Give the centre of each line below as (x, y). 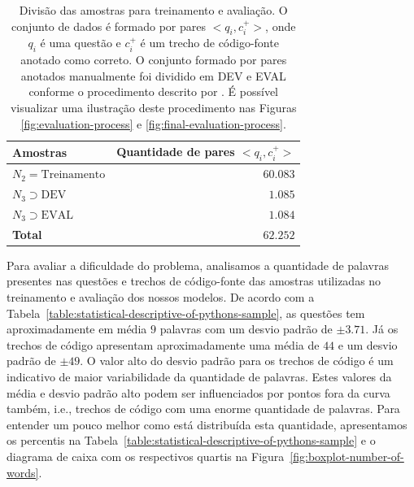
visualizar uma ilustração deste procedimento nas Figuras (153, 107)
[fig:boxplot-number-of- (347, 456)
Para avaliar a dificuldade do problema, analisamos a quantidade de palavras (198, 265)
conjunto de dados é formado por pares (109, 26)
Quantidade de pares (176, 152)
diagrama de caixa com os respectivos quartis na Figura (146, 456)
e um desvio (368, 344)
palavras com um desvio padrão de (246, 329)
